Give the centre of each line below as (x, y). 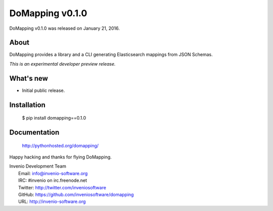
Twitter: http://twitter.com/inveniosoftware (62, 187)
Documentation (34, 132)
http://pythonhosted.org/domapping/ (60, 145)
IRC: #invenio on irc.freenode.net (53, 180)
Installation (27, 105)
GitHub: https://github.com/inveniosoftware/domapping (76, 194)
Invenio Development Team (38, 166)
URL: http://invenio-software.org (52, 201)
